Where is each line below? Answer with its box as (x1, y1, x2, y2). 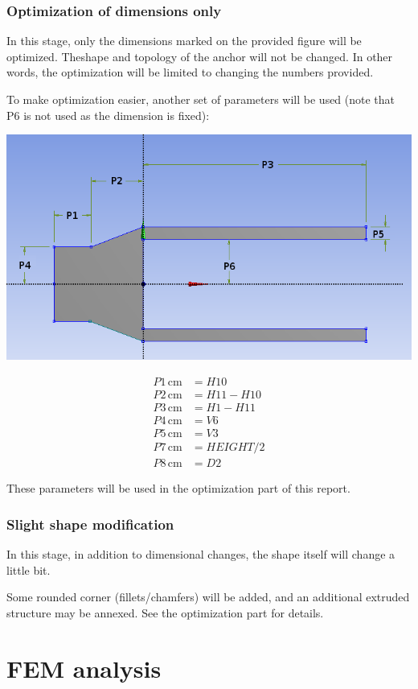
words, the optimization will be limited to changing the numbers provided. (6, 64, 374, 80)
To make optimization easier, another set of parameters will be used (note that (6, 91, 395, 107)
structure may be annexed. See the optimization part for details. (6, 604, 324, 621)
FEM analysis (6, 651, 162, 684)
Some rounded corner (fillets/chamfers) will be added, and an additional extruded (6, 588, 410, 605)
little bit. (6, 561, 51, 578)
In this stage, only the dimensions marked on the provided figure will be (6, 32, 362, 49)
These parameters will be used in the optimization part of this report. (6, 480, 350, 497)
